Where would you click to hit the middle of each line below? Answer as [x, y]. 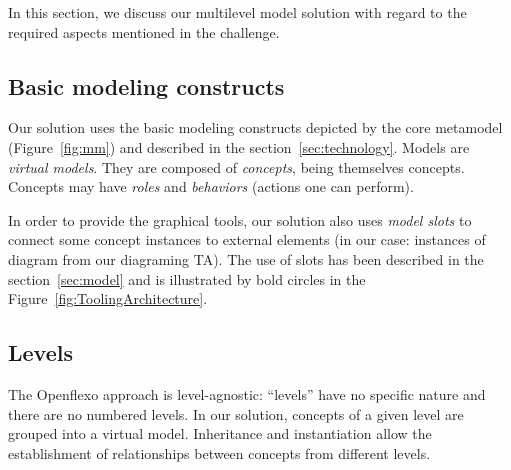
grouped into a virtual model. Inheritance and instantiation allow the [220, 433]
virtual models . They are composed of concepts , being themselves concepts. [236, 166]
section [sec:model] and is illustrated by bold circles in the [187, 278]
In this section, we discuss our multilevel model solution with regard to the [237, 12]
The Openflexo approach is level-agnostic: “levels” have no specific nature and [247, 393]
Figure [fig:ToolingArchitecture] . [108, 298]
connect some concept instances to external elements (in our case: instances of [247, 239]
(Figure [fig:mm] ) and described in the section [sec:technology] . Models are [239, 146]
